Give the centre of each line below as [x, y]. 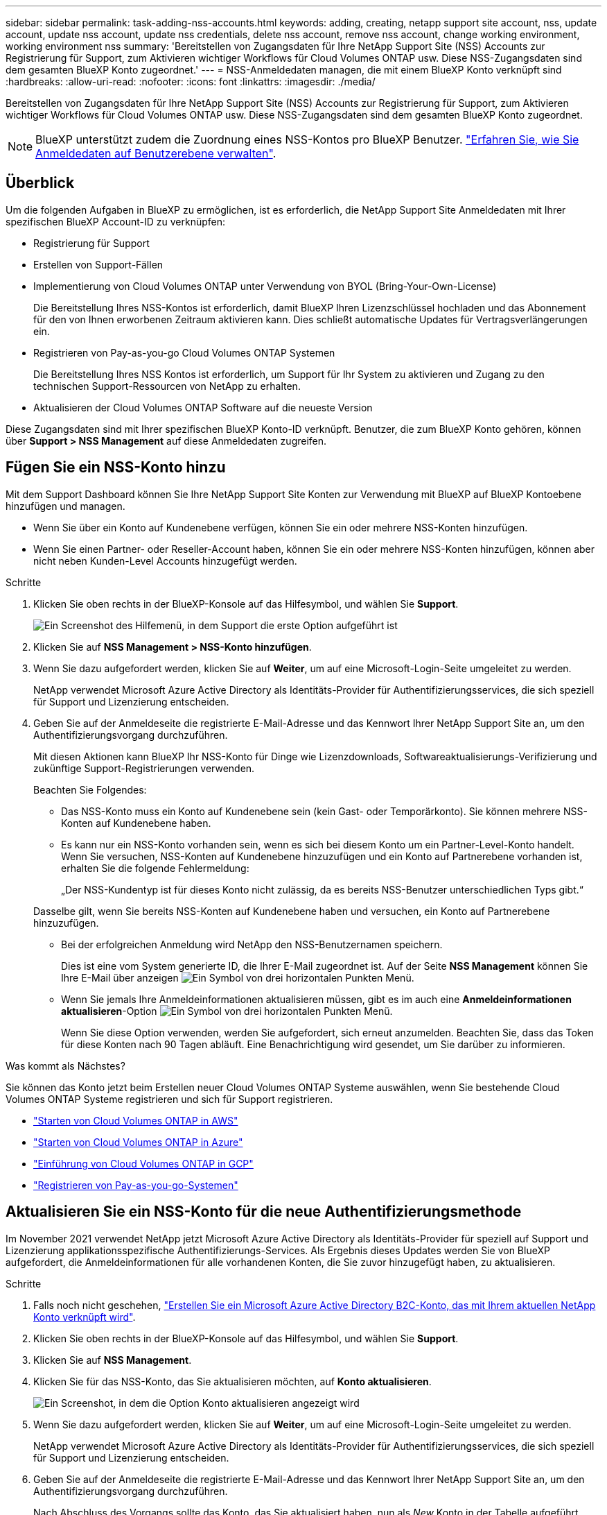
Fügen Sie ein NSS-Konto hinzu [116, 468]
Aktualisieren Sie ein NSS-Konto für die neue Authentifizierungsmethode [264, 1212]
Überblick [40, 183]
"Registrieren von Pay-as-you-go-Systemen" [136, 1185]
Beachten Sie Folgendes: [90, 789]
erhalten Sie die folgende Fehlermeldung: [155, 868]
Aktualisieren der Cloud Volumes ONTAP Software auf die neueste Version [203, 407]
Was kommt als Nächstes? [65, 1065]
